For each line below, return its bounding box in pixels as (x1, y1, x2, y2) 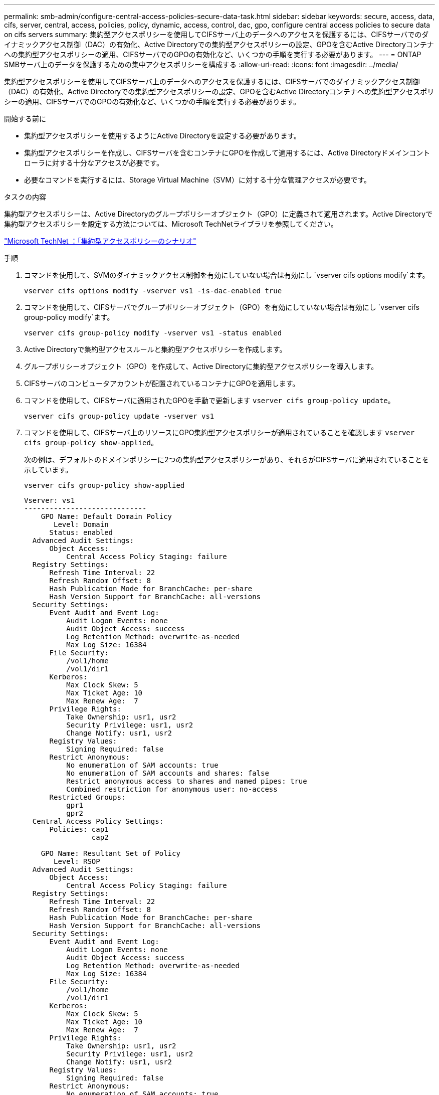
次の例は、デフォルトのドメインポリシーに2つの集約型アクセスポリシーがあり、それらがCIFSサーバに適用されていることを (24, 455, 429, 464)
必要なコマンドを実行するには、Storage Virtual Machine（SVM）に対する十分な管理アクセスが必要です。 (24, 175, 371, 184)
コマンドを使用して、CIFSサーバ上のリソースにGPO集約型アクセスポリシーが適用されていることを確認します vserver (24, 428, 415, 437)
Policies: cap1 (49, 825, 109, 833)
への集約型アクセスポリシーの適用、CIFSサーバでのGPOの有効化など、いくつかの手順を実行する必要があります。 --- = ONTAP (4, 50, 421, 59)
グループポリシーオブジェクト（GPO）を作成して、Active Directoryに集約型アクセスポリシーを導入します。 (24, 362, 378, 371)
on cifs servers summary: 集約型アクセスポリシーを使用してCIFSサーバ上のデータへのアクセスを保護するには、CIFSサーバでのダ (4, 30, 429, 39)
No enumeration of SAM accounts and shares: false (66, 769, 269, 777)
